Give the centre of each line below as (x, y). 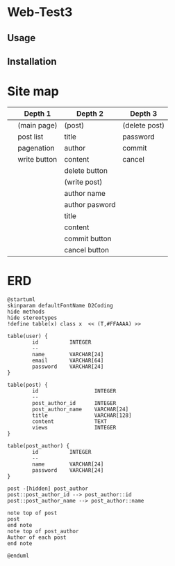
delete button (86, 170)
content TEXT (70, 421)
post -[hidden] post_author (48, 489)
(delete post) (144, 125)
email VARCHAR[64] (68, 360)
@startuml (22, 299)
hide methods (26, 312)
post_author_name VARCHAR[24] (81, 409)
